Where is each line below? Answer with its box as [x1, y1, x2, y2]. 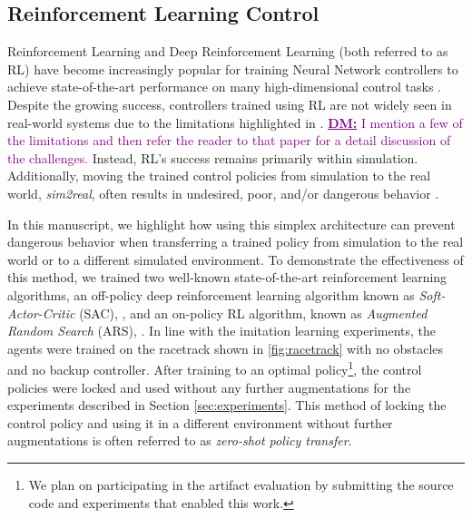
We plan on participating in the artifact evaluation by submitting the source [28, 474, 454, 494]
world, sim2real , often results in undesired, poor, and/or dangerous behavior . [7, 183, 439, 202]
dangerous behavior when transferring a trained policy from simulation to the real [7, 232, 464, 251]
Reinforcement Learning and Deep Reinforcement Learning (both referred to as [7, 42, 448, 61]
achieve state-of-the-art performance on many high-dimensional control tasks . [7, 77, 442, 96]
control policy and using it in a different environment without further [7, 413, 393, 432]
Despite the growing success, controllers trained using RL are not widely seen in [7, 94, 452, 113]
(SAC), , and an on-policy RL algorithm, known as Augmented [79, 303, 428, 322]
